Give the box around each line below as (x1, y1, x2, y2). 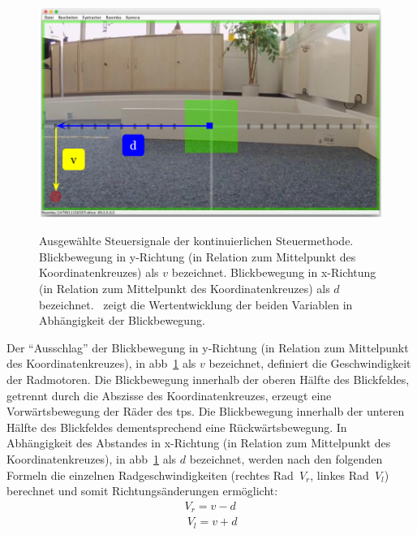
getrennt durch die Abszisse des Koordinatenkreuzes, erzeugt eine (6, 386, 332, 403)
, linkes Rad (310, 466, 369, 483)
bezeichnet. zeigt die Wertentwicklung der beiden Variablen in (39, 296, 353, 313)
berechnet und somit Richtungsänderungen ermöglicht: (6, 482, 278, 499)
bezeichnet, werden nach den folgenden (189, 450, 383, 467)
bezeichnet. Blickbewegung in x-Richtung (171, 264, 376, 281)
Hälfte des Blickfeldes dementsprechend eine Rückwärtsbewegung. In (6, 418, 347, 435)
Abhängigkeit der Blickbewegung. (39, 312, 205, 329)
